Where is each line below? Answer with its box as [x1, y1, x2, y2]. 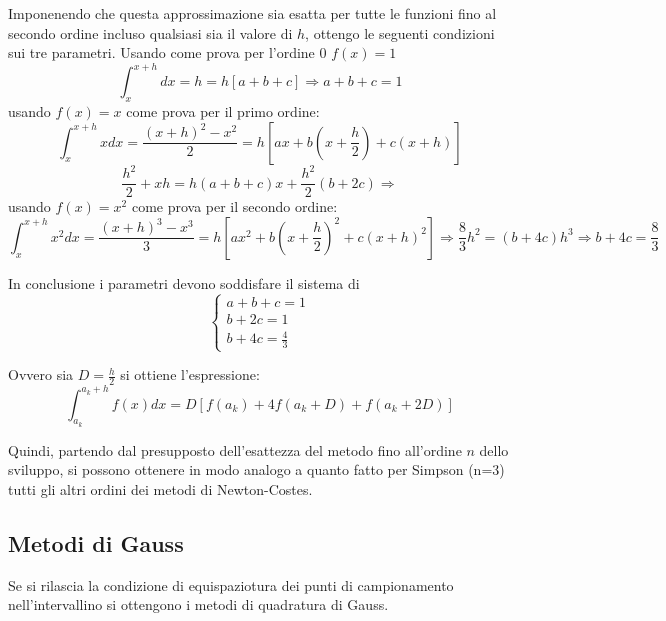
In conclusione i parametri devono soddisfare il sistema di [8, 272, 360, 293]
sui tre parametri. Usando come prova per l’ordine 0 [8, 42, 327, 63]
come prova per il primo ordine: [126, 101, 320, 122]
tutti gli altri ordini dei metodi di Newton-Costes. [8, 479, 313, 500]
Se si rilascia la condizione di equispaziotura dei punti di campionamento [8, 574, 454, 595]
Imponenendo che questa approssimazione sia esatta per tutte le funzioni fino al [8, 3, 497, 23]
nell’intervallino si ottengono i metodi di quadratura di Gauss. [8, 594, 389, 615]
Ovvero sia [8, 364, 74, 385]
